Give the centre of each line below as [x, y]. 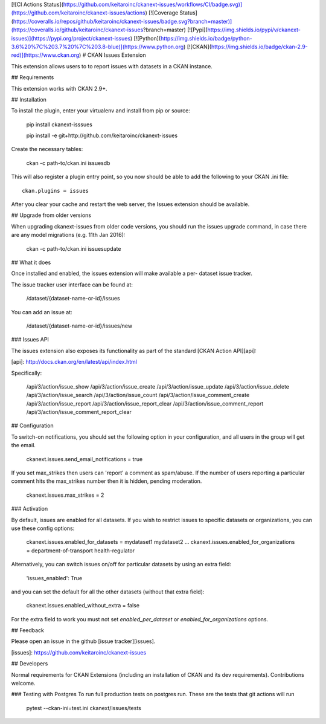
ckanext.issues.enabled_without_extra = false [83, 606]
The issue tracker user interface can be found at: [72, 285]
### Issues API [30, 340]
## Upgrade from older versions [51, 215]
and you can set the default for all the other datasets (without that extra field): [108, 592]
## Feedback [28, 630]
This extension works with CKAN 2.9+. [59, 88]
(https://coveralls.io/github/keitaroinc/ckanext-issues [77, 30]
